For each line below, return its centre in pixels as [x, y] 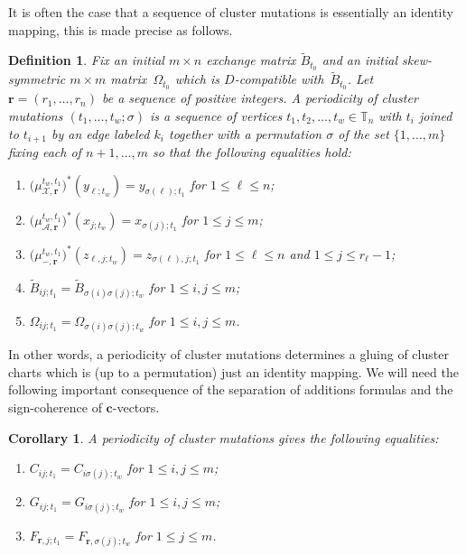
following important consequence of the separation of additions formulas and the [231, 389]
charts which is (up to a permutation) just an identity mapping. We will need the [233, 371]
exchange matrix [251, 60]
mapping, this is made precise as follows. [121, 29]
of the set [363, 133]
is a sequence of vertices [216, 115]
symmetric [37, 79]
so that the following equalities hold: [252, 151]
